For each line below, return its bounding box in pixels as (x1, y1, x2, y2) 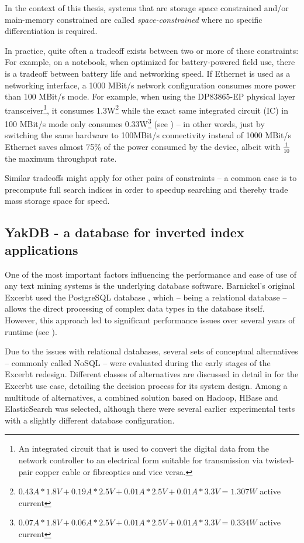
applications (5, 240, 78, 258)
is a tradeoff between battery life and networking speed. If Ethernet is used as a (5, 67, 291, 79)
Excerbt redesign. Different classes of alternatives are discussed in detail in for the (5, 368, 299, 380)
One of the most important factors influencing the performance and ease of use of (5, 268, 297, 280)
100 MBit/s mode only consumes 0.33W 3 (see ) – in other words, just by (5, 116, 265, 129)
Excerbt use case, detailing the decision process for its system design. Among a (5, 379, 288, 391)
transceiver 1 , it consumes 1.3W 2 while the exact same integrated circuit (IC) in (5, 102, 288, 116)
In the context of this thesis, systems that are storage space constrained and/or (5, 2, 289, 13)
